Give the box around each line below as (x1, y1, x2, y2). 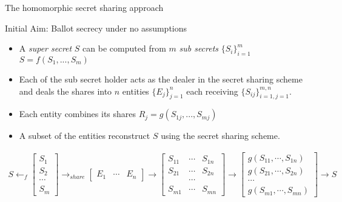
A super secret (19, 42, 72, 55)
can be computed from (82, 42, 166, 55)
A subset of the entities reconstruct (19, 129, 150, 142)
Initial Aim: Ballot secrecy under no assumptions (5, 21, 187, 34)
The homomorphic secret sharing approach (5, 1, 164, 13)
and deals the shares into (19, 84, 112, 97)
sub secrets (179, 42, 219, 55)
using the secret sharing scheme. (161, 129, 280, 142)
